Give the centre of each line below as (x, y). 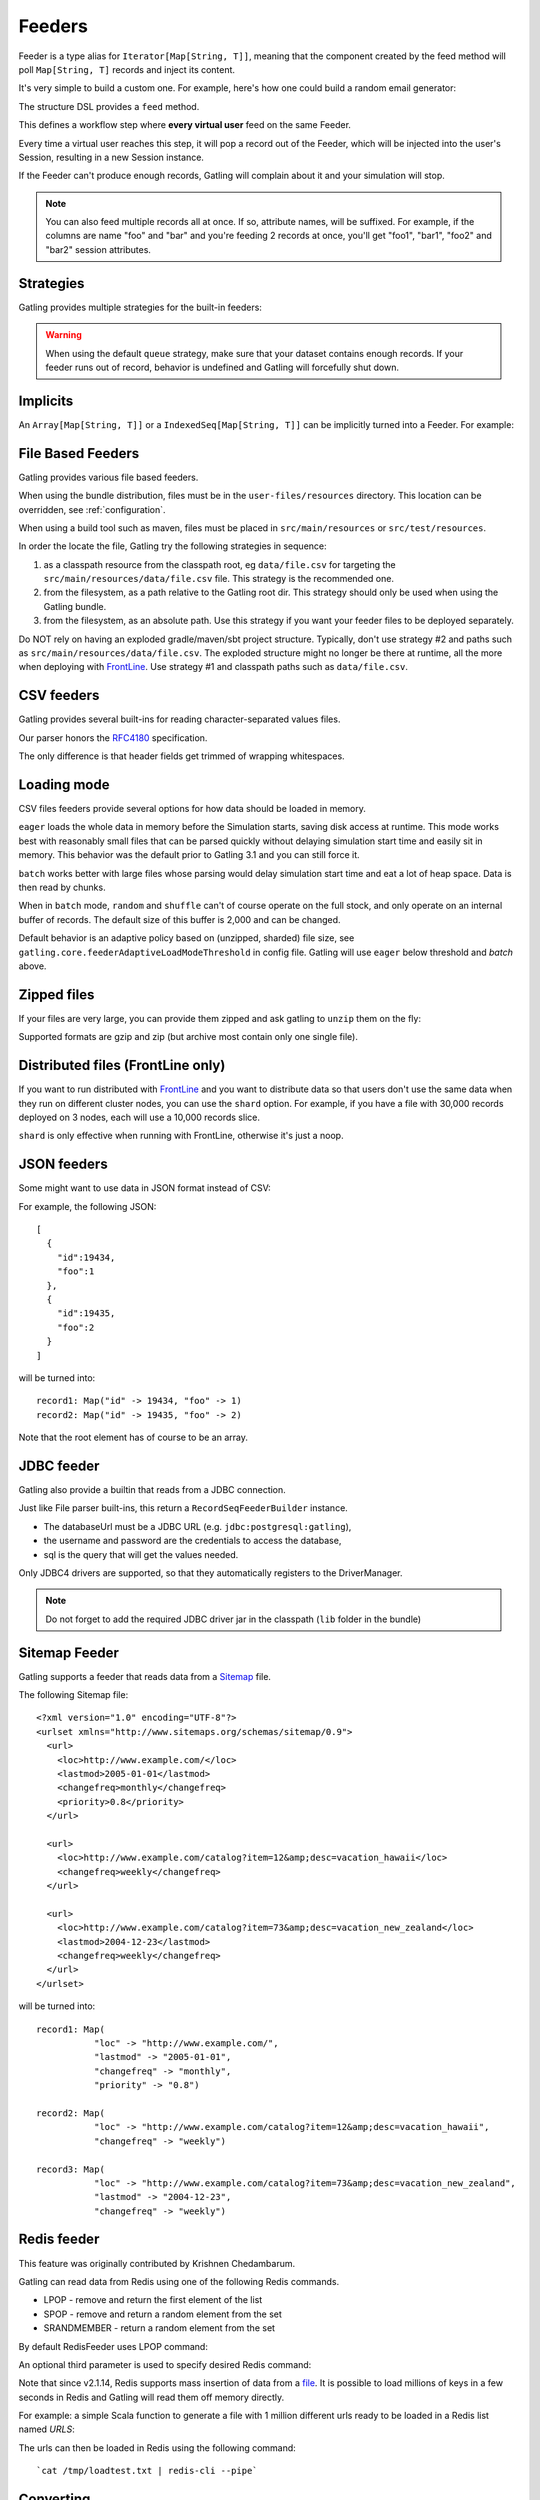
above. (32, 966)
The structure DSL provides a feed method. (109, 106)
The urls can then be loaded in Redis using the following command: (157, 2447)
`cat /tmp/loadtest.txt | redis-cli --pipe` (147, 2471)
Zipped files (56, 994)
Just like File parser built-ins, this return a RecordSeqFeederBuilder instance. (183, 1508)
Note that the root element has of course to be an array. (133, 1437)
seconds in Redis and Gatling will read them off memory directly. (151, 2397)
